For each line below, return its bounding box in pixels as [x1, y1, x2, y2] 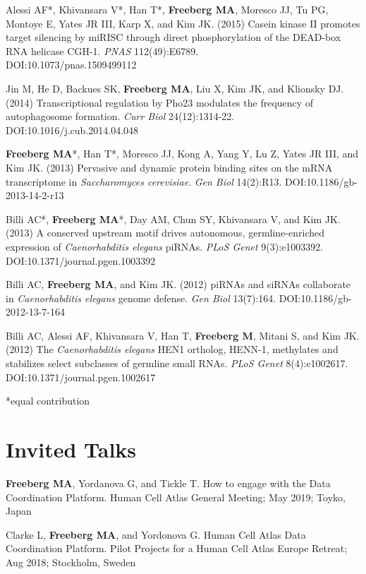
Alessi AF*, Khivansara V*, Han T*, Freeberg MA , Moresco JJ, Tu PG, [6, 2, 329, 16]
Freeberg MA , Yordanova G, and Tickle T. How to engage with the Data [6, 475, 331, 490]
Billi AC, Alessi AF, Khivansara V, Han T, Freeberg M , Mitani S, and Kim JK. [6, 328, 360, 342]
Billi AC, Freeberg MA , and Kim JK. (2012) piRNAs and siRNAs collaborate [6, 277, 351, 292]
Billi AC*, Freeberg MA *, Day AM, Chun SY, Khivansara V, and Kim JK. [6, 211, 341, 226]
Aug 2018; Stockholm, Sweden [6, 554, 136, 569]
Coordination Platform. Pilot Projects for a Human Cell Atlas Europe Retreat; [6, 541, 348, 556]
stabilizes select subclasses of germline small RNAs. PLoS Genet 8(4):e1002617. [6, 356, 348, 371]
